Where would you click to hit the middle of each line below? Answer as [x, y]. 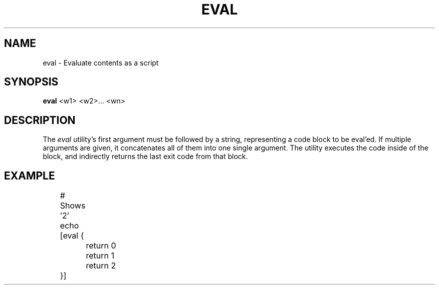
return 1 [100, 256]
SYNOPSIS [31, 82]
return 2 [101, 266]
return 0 [101, 246]
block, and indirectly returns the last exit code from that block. [145, 156]
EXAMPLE [30, 175]
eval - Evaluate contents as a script [101, 62]
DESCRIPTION [40, 120]
